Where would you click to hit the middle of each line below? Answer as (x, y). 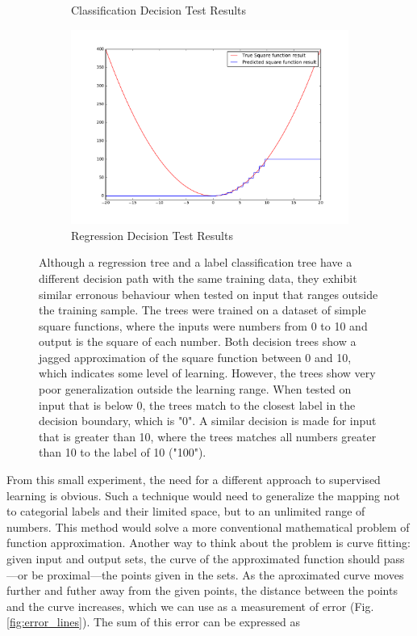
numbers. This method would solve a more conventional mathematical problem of (208, 526)
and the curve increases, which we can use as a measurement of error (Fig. (190, 606)
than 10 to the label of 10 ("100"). (123, 452)
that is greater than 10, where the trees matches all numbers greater (208, 436)
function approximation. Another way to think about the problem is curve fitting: (208, 543)
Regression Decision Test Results (152, 235)
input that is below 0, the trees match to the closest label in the (197, 404)
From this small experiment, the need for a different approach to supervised (194, 480)
